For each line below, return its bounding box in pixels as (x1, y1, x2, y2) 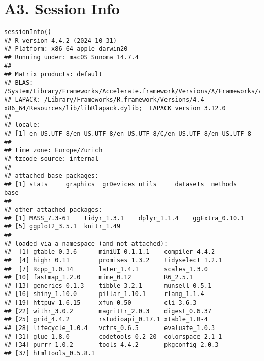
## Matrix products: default (4, 71, 103, 78)
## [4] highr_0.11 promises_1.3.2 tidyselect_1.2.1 (4, 256, 222, 264)
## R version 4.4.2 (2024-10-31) (4, 37, 117, 44)
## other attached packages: (4, 206, 103, 213)
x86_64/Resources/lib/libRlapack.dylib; (4, 105, 143, 112)
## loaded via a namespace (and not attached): (4, 240, 168, 247)
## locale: (4, 121, 41, 129)
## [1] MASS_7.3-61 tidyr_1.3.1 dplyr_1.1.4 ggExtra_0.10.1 (4, 214, 244, 222)
